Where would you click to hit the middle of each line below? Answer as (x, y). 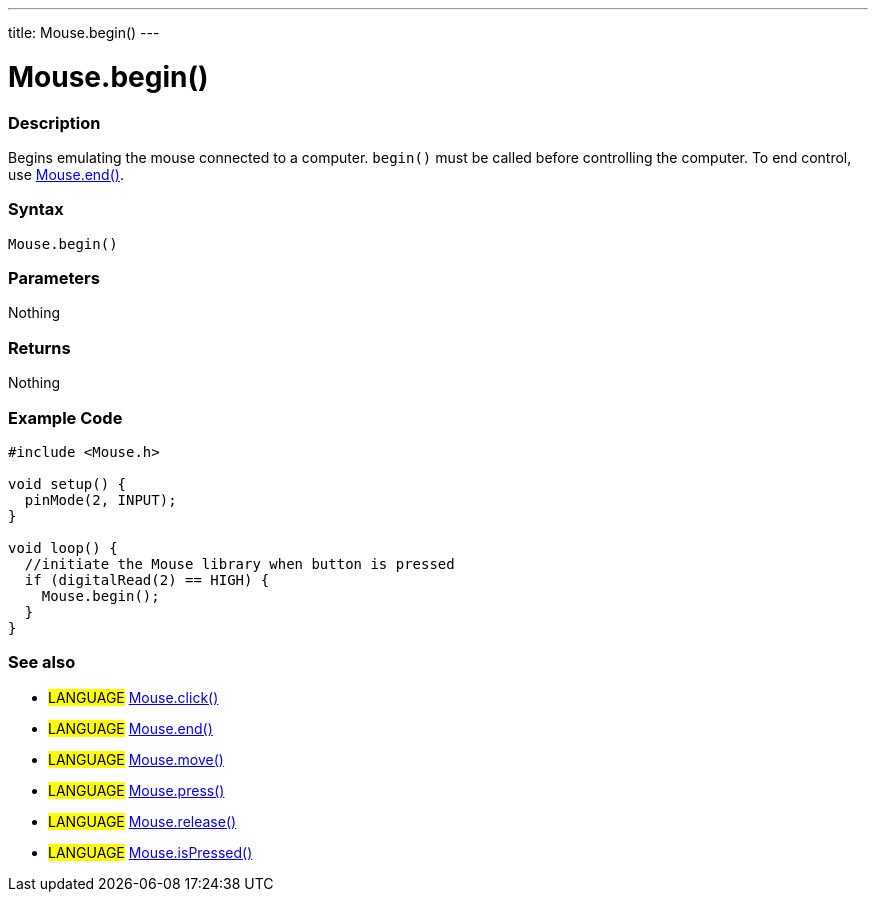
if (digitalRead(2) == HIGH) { (147, 579)
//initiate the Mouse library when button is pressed (239, 563)
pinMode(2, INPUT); (100, 499)
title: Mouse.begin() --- (84, 32)
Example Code (65, 417)
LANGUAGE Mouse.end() (130, 728)
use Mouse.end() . (66, 174)
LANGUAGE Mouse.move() (136, 759)
